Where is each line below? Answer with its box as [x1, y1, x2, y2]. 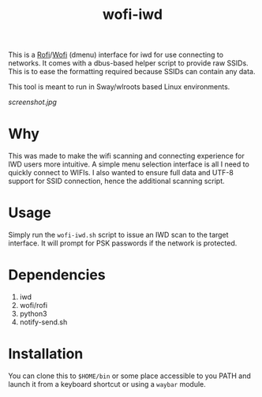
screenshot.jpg [8, 97, 58, 107]
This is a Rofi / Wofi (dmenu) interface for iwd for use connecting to [8, 50, 223, 60]
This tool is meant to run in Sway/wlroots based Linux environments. [8, 82, 230, 92]
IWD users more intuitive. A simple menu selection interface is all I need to [8, 159, 250, 169]
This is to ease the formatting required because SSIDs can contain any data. [8, 67, 256, 77]
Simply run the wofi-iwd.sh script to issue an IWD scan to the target [8, 230, 229, 240]
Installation [8, 345, 84, 363]
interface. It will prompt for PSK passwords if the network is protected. [8, 238, 238, 248]
